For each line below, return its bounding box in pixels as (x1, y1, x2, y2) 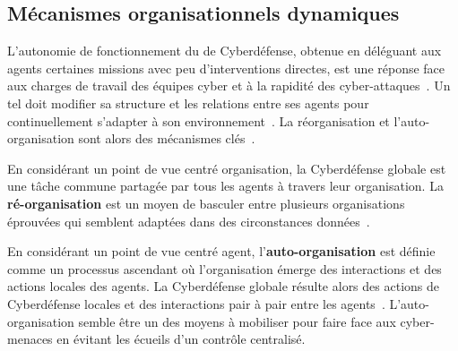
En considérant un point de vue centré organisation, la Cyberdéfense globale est (7, 158, 446, 177)
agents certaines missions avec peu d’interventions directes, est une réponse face (7, 58, 445, 77)
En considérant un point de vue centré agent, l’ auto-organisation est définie (7, 242, 436, 261)
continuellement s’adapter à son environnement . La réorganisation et (7, 111, 390, 130)
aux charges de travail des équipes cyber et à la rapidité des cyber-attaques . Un (7, 76, 451, 95)
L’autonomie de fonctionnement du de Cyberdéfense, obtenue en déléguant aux (7, 41, 442, 60)
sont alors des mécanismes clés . (78, 129, 255, 148)
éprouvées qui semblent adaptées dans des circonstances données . (7, 211, 370, 230)
